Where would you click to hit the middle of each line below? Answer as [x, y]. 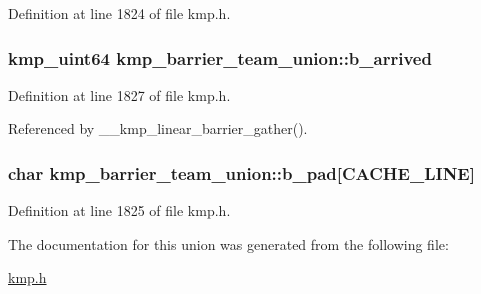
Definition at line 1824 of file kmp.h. [119, 13]
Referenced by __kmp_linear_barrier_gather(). [158, 128]
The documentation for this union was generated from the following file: [228, 243]
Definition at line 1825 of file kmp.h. [119, 210]
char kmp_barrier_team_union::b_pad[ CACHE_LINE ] [241, 172]
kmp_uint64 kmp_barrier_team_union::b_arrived [220, 57]
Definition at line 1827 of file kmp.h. [119, 94]
